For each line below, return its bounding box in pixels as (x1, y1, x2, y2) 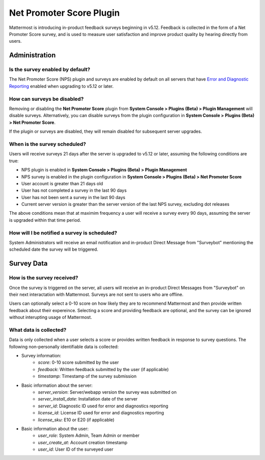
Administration (9, 51, 56, 59)
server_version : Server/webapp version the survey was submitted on (38, 389, 177, 395)
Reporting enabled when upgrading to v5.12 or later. (9, 83, 114, 89)
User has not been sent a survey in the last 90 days (21, 194, 126, 200)
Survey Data (9, 259, 48, 268)
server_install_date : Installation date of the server (38, 396, 138, 402)
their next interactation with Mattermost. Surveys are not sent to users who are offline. (9, 291, 184, 297)
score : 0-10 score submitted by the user (38, 359, 119, 366)
